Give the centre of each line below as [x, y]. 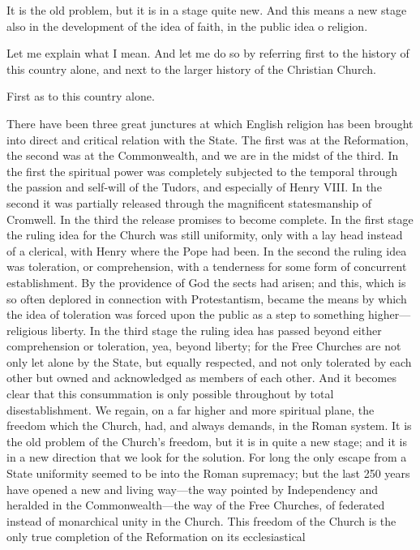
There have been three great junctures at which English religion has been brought [210, 123]
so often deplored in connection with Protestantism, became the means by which [207, 298]
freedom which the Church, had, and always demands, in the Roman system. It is [209, 425]
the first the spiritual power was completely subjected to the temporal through [202, 171]
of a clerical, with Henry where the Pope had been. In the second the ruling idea [207, 250]
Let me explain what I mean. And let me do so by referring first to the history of [208, 53]
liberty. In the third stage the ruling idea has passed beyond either [216, 330]
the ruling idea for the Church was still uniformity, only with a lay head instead [205, 235]
